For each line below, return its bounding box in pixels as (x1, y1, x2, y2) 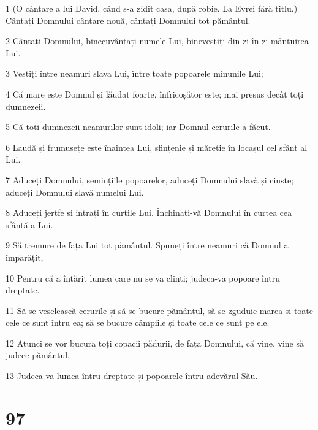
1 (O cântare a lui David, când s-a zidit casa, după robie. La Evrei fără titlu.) (6, 2, 298, 14)
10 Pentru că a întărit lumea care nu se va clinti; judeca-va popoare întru (6, 271, 281, 284)
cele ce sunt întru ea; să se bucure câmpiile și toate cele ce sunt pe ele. (6, 316, 270, 329)
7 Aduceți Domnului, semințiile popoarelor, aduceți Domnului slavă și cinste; (6, 173, 294, 186)
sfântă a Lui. (6, 218, 53, 231)
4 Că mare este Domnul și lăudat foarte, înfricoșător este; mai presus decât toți (6, 87, 304, 100)
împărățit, (6, 250, 44, 263)
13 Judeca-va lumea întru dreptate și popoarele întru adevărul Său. (6, 369, 258, 382)
